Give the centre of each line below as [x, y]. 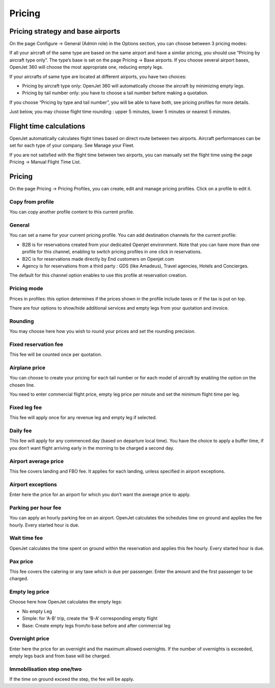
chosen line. [22, 385]
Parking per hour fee [35, 508]
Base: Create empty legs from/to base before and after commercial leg [96, 625]
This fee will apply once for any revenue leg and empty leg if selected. [83, 418]
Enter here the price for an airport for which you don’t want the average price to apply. [100, 494]
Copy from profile [32, 202]
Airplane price [28, 368]
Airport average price [36, 461]
